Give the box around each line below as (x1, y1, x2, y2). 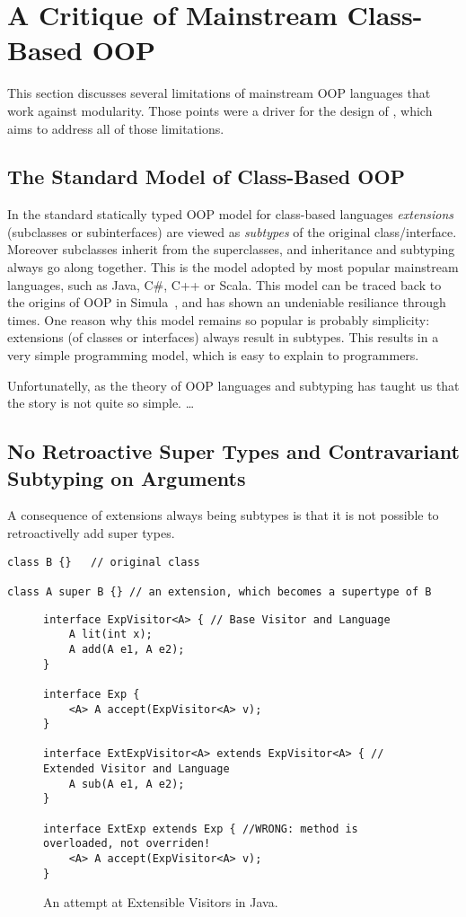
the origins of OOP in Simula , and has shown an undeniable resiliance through (7, 293, 446, 312)
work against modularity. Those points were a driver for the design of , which (7, 101, 433, 119)
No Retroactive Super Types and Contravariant (7, 437, 460, 465)
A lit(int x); (68, 628, 153, 641)
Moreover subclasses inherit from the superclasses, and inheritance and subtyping (7, 240, 455, 259)
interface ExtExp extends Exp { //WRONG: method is (43, 822, 358, 835)
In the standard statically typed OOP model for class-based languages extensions (7, 205, 454, 224)
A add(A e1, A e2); (68, 642, 185, 656)
